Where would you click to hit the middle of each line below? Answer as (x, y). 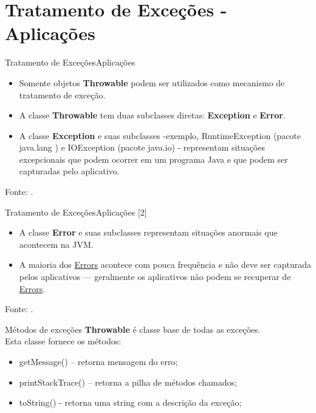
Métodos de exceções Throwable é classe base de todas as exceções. (133, 329)
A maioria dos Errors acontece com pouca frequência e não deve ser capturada (165, 265)
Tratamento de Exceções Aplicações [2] (76, 212)
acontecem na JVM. (56, 244)
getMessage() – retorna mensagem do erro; (98, 361)
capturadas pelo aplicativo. (69, 171)
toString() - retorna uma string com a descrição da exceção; (130, 402)
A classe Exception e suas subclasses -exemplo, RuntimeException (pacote (160, 135)
